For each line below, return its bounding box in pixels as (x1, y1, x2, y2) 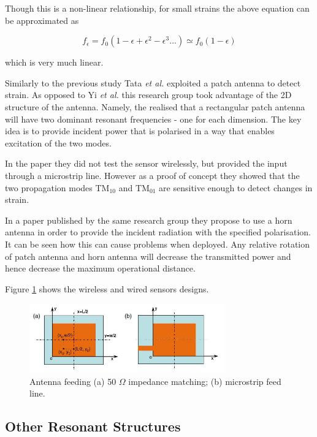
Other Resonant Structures (5, 417, 181, 436)
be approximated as (5, 13, 79, 26)
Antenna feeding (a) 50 (29, 374, 116, 387)
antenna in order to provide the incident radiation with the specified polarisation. (5, 226, 311, 238)
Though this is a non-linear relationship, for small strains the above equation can (5, 2, 310, 14)
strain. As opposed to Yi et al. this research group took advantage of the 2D (5, 88, 292, 101)
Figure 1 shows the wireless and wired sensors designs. (5, 282, 209, 295)
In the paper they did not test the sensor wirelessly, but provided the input (5, 157, 288, 170)
